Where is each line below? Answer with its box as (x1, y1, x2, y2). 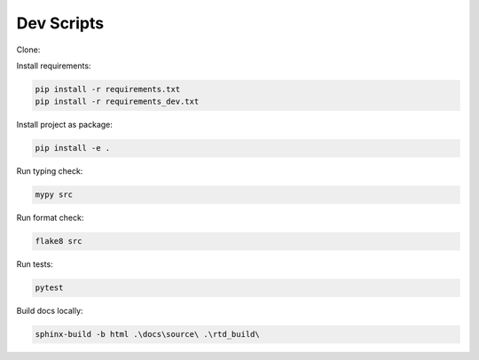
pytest (35, 283, 64, 293)
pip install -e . (35, 143, 111, 153)
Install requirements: (16, 60, 91, 71)
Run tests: (16, 259, 53, 270)
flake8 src (35, 236, 82, 247)
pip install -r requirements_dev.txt (35, 97, 200, 106)
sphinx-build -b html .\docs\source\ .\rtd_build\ (35, 329, 261, 340)
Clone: (16, 44, 41, 55)
